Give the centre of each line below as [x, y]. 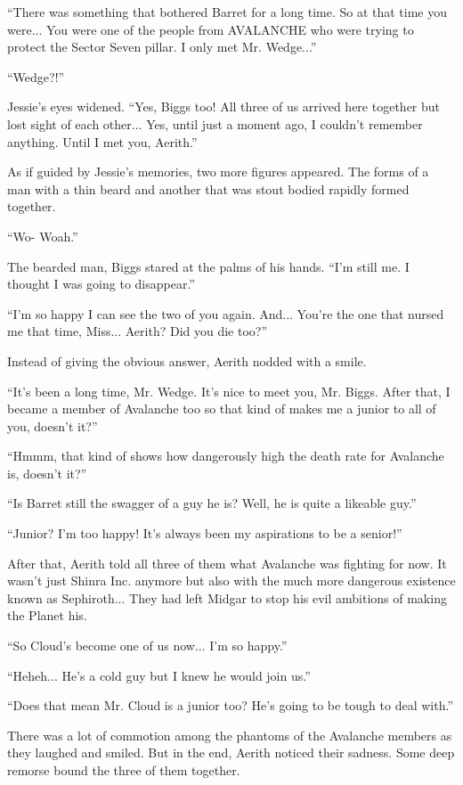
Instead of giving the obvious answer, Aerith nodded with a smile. [187, 360]
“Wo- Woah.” [43, 236]
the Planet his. [47, 615]
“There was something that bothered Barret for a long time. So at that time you [227, 12]
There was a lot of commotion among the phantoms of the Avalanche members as [230, 735]
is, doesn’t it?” [47, 473]
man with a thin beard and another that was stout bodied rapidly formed [208, 188]
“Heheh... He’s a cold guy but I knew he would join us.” [159, 675]
